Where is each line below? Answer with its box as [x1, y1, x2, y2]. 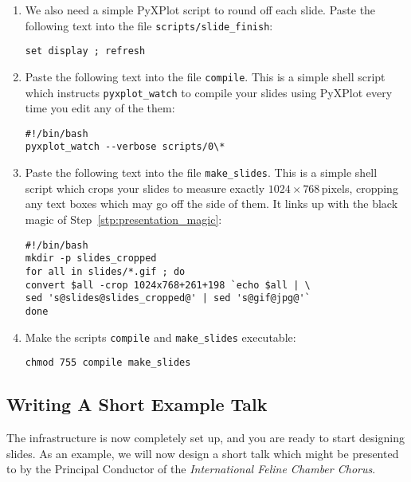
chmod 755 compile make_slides [25, 357, 191, 369]
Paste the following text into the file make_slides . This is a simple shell [25, 164, 378, 181]
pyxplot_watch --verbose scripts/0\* [25, 141, 225, 153]
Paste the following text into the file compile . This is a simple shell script [25, 68, 386, 84]
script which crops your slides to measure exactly [25, 179, 265, 196]
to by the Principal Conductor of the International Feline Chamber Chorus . [6, 460, 376, 477]
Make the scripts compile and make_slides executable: [25, 328, 296, 345]
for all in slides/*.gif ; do [25, 265, 186, 277]
